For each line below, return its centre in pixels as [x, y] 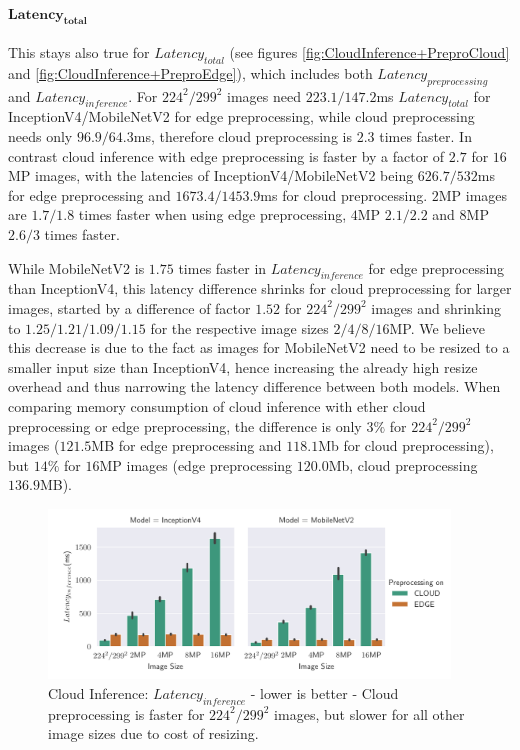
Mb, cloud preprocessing [403, 464]
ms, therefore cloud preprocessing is [242, 135]
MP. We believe [437, 327]
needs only [40, 135]
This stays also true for [79, 52]
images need [264, 95]
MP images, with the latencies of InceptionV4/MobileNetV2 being [211, 175]
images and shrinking [436, 307]
